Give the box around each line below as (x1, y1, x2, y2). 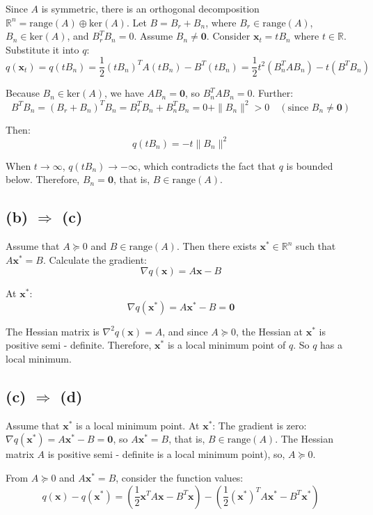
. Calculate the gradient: (42, 252, 147, 267)
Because (6, 86, 40, 100)
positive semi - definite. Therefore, (6, 338, 152, 352)
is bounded (286, 158, 333, 173)
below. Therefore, (6, 172, 80, 187)
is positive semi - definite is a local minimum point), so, (47, 447, 285, 461)
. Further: (252, 86, 294, 100)
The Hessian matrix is (6, 324, 100, 338)
